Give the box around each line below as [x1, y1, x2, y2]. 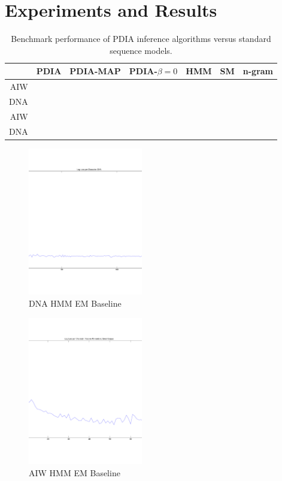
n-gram [242, 65, 274, 77]
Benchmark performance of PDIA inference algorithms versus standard [11, 32, 271, 45]
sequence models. [110, 44, 172, 56]
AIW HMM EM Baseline [29, 466, 120, 479]
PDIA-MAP [69, 65, 121, 77]
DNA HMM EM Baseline [29, 297, 122, 309]
